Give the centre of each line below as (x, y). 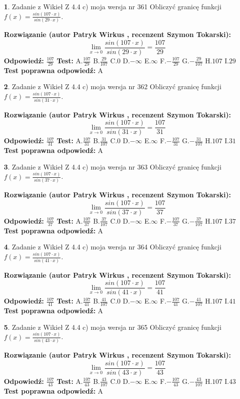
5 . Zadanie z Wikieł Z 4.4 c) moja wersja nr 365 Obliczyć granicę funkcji (113, 327)
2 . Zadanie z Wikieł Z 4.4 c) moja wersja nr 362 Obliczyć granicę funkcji (113, 86)
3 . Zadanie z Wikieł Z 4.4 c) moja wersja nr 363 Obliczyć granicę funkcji (113, 166)
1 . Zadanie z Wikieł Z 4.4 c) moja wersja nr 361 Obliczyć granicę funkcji (113, 6)
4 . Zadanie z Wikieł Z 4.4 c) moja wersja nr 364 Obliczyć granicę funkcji (113, 247)
